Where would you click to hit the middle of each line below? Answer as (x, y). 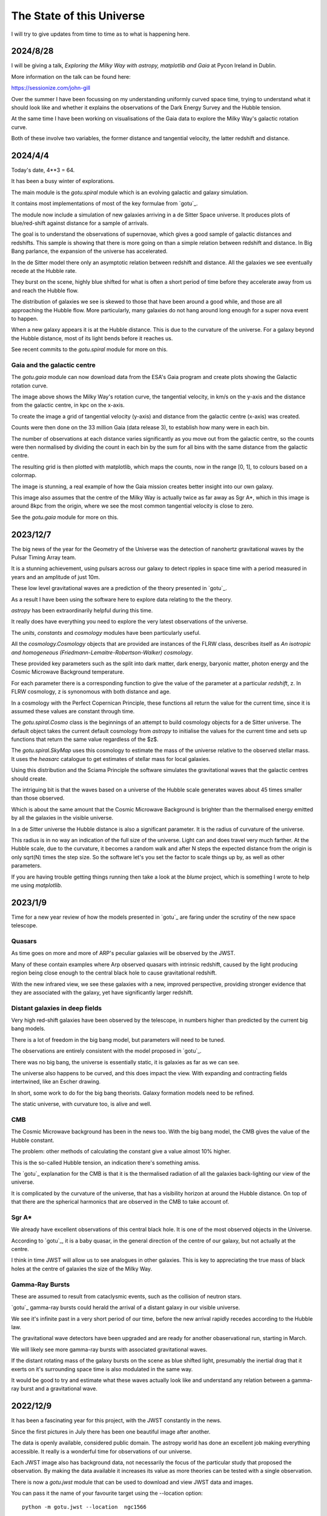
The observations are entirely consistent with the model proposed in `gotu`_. (107, 1051)
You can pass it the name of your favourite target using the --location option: (107, 1493)
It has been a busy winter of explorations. (63, 181)
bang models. (28, 1028)
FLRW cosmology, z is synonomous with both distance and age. (91, 692)
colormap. (24, 475)
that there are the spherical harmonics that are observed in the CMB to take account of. (120, 1202)
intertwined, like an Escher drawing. (56, 1082)
